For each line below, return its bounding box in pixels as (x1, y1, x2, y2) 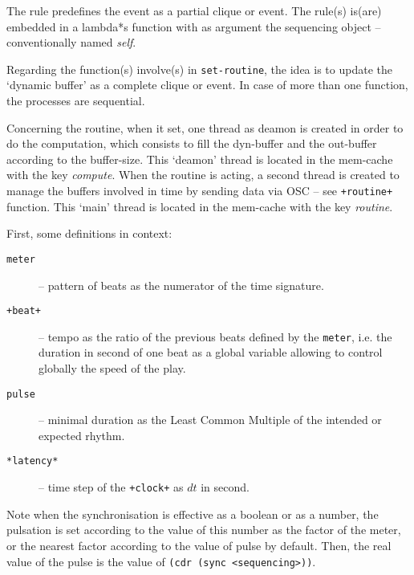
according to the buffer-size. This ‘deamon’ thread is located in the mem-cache (6, 150, 393, 167)
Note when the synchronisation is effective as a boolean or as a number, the (6, 505, 379, 522)
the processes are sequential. (6, 92, 145, 109)
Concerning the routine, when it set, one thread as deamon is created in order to (6, 119, 404, 136)
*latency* (6, 455, 59, 467)
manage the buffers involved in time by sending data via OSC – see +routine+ (6, 182, 393, 198)
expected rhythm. (39, 426, 125, 443)
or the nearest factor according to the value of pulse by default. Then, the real (6, 536, 392, 553)
